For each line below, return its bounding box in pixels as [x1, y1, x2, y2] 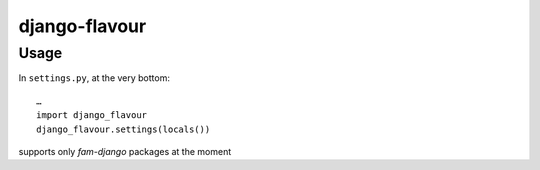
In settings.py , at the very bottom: [18, 72, 170, 84]
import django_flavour [36, 110, 148, 121]
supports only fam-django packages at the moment [18, 145, 232, 157]
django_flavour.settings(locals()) [36, 123, 211, 135]
